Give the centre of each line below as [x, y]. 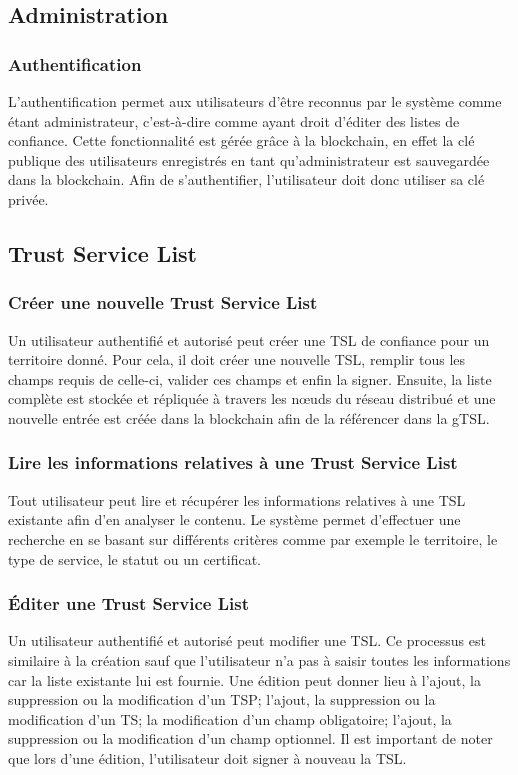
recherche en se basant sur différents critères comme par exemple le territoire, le [253, 538]
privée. [28, 198]
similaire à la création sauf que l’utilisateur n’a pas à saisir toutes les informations [259, 659]
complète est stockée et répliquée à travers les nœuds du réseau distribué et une [252, 398]
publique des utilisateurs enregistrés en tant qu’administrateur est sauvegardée [249, 159]
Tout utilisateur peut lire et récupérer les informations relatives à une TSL [237, 499]
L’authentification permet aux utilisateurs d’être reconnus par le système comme [255, 101]
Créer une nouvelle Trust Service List [163, 302]
